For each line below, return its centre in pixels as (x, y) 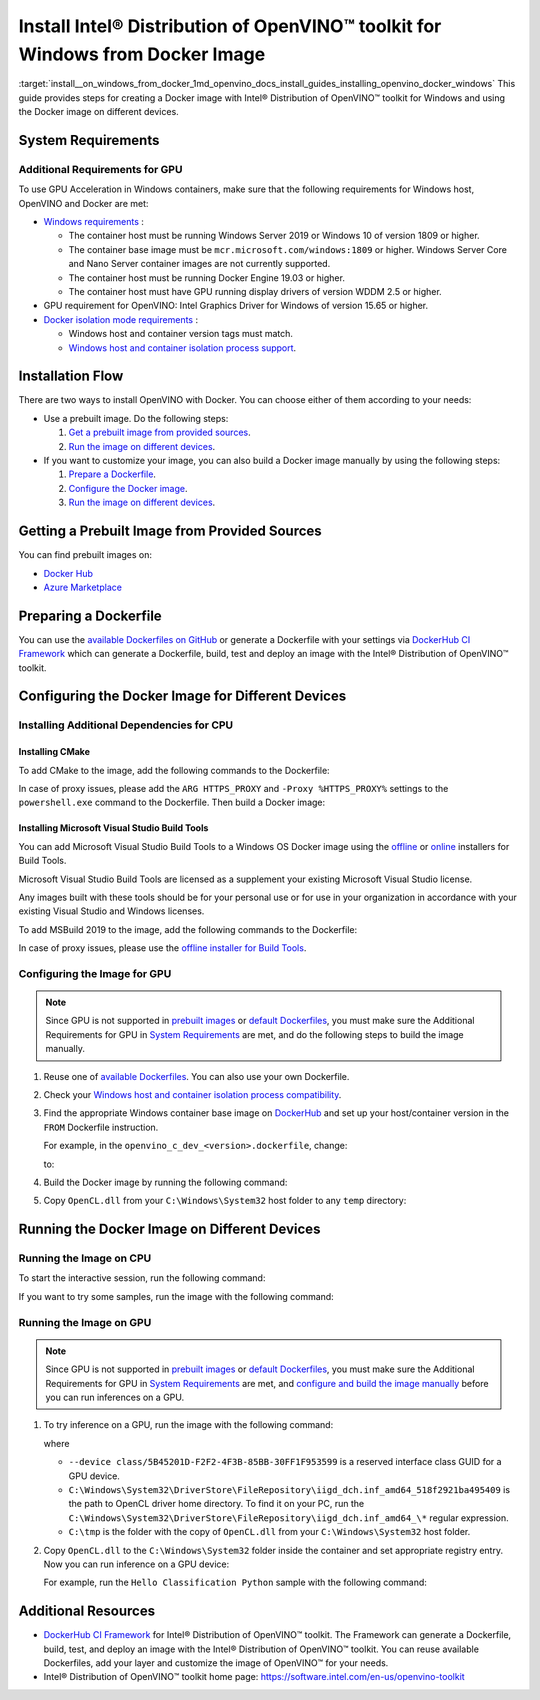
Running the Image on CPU (85, 1258)
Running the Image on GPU (85, 1322)
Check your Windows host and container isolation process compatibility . (192, 1094)
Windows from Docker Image (142, 54)
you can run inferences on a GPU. (115, 1397)
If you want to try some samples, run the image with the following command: (176, 1296)
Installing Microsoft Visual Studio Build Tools (113, 828)
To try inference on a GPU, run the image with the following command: (188, 1425)
